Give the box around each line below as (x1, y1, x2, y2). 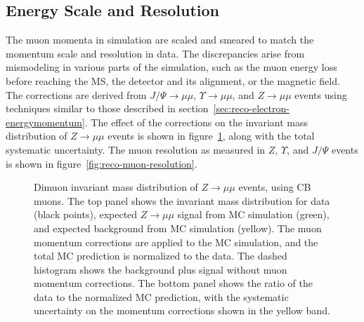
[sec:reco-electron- (213, 101, 290, 116)
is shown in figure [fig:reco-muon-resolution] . (6, 156, 197, 170)
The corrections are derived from (6, 87, 147, 102)
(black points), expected (34, 207, 138, 222)
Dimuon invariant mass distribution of (34, 180, 198, 194)
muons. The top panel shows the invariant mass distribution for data (34, 193, 330, 208)
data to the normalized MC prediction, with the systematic (34, 289, 289, 304)
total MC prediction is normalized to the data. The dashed (34, 248, 287, 263)
